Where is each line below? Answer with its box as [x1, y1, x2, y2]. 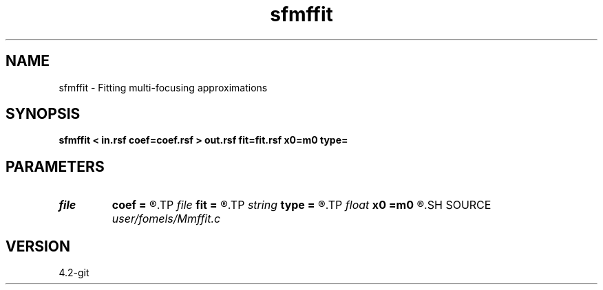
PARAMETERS [6, 157, 105, 175]
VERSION [6, 237, 71, 255]
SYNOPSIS [6, 105, 81, 123]
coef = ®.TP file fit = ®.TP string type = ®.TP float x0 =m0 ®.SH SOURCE [112, 198, 491, 212]
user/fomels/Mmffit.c [112, 212, 221, 226]
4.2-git [59, 267, 89, 279]
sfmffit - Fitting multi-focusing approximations [59, 81, 268, 93]
